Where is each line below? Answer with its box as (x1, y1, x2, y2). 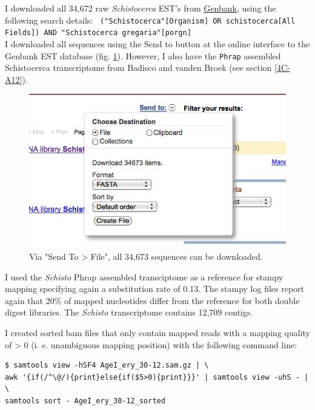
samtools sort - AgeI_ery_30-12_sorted (5, 396, 165, 405)
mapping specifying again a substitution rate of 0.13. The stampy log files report (5, 282, 305, 295)
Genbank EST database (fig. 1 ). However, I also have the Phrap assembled (5, 49, 281, 62)
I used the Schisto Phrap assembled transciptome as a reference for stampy (5, 270, 283, 283)
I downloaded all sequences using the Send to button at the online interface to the (5, 37, 310, 50)
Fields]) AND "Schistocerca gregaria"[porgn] (5, 28, 191, 38)
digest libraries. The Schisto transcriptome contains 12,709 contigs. (5, 306, 253, 319)
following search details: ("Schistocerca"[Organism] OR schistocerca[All (5, 13, 296, 26)
